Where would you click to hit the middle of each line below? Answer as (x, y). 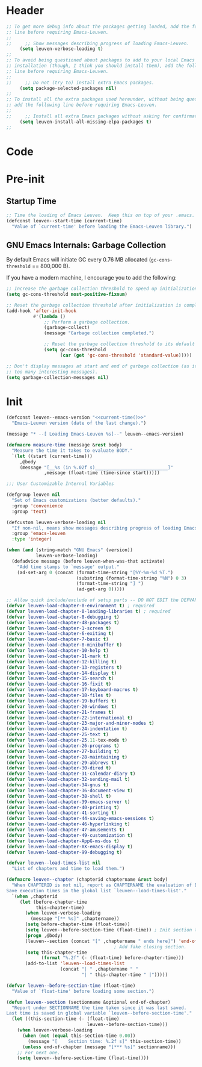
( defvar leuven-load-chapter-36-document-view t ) (70, 790)
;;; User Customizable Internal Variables (60, 484)
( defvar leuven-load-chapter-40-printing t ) (63, 807)
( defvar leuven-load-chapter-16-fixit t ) (59, 684)
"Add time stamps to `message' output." (68, 567)
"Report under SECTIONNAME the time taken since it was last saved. (99, 1008)
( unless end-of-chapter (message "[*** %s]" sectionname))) (99, 1047)
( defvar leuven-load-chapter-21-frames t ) (60, 712)
